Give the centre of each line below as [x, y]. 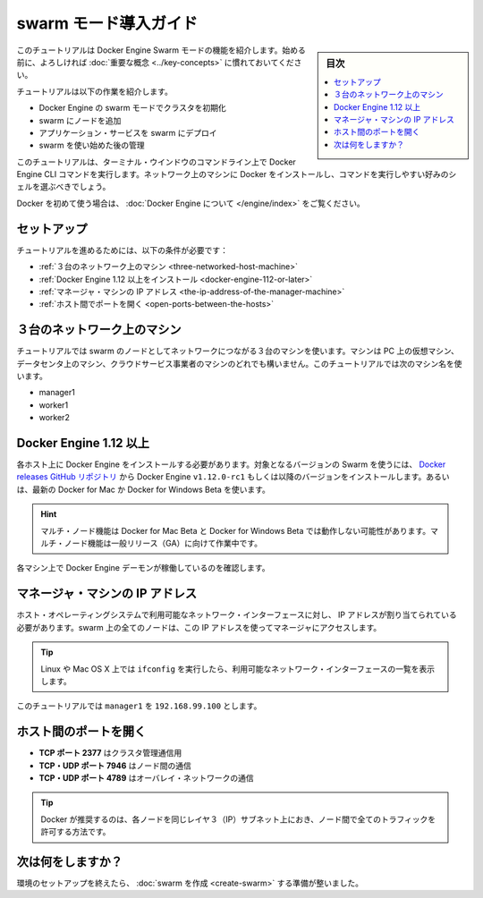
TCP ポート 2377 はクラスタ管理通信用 [110, 753]
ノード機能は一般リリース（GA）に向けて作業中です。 [163, 543]
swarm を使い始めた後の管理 [92, 145]
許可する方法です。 [76, 832]
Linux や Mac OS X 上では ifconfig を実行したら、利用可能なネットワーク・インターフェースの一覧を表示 [238, 669]
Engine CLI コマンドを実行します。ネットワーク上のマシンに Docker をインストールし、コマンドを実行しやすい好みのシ [237, 174]
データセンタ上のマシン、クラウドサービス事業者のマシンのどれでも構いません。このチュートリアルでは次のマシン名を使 [239, 363]
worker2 [55, 418]
